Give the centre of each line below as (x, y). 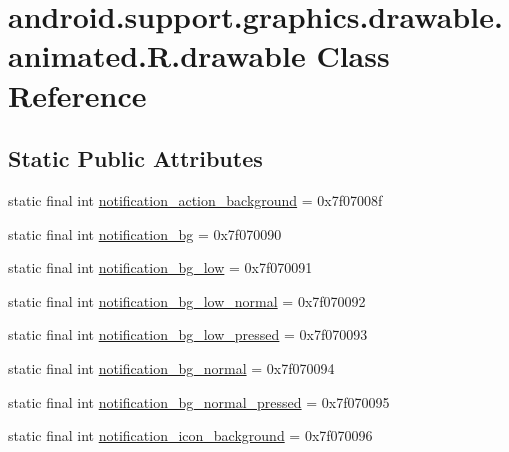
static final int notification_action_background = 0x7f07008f (195, 199)
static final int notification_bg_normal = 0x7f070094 (171, 367)
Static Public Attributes (135, 158)
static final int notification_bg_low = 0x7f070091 (160, 267)
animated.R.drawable (157, 55)
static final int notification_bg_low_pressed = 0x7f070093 (188, 334)
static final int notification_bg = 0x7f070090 (145, 233)
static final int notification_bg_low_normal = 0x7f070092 (187, 300)
